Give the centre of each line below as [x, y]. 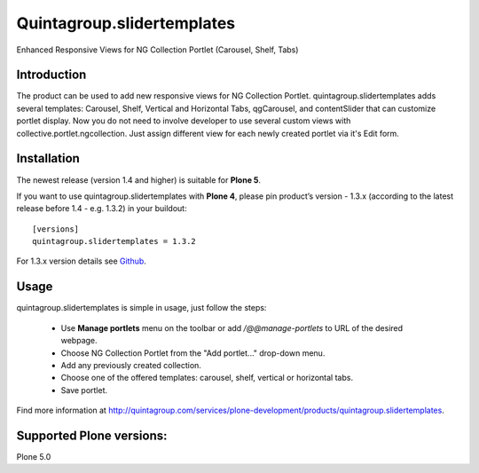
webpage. [79, 341]
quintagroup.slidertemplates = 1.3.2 [114, 241]
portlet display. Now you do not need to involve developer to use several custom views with [184, 121]
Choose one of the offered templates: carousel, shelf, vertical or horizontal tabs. [207, 378]
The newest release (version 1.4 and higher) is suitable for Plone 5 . [139, 180]
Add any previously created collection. [131, 365]
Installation [48, 158]
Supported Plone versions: [92, 435]
